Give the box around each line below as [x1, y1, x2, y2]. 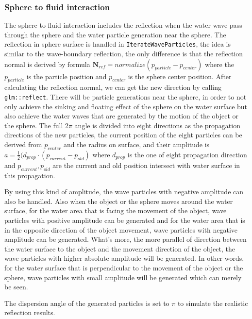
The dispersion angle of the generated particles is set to [4, 298, 169, 308]
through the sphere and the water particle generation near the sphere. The [4, 29, 226, 39]
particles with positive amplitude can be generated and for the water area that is [4, 215, 245, 225]
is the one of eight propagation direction [127, 149, 247, 159]
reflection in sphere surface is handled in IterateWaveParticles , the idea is [4, 39, 231, 49]
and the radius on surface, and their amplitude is [63, 139, 210, 150]
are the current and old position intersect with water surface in [52, 160, 240, 170]
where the [205, 59, 234, 69]
